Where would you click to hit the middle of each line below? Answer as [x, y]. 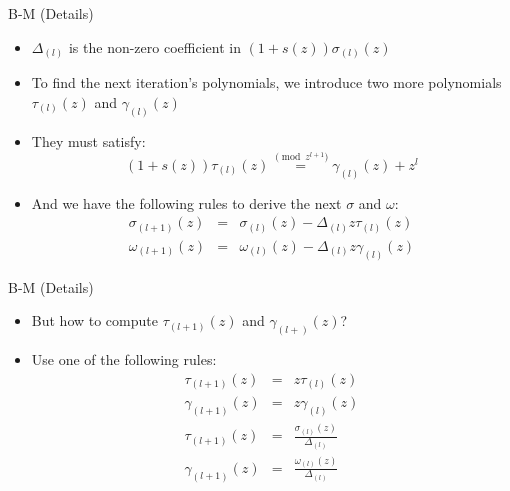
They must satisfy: [88, 140]
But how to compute [94, 320]
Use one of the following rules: [124, 359]
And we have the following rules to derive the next [186, 202]
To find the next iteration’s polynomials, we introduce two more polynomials [266, 82]
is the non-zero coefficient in [154, 46]
